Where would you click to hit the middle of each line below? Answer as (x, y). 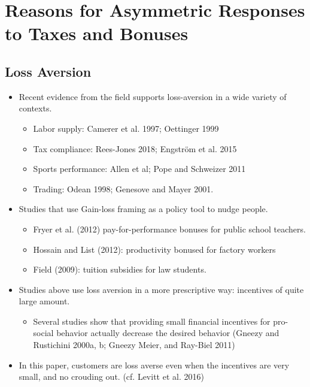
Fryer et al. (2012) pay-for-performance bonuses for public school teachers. (169, 229)
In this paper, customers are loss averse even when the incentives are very (154, 365)
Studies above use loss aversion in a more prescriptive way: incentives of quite (161, 289)
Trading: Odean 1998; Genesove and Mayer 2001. (123, 188)
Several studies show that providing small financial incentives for (152, 321)
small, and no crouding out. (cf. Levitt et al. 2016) (111, 377)
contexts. (35, 108)
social (43, 333)
